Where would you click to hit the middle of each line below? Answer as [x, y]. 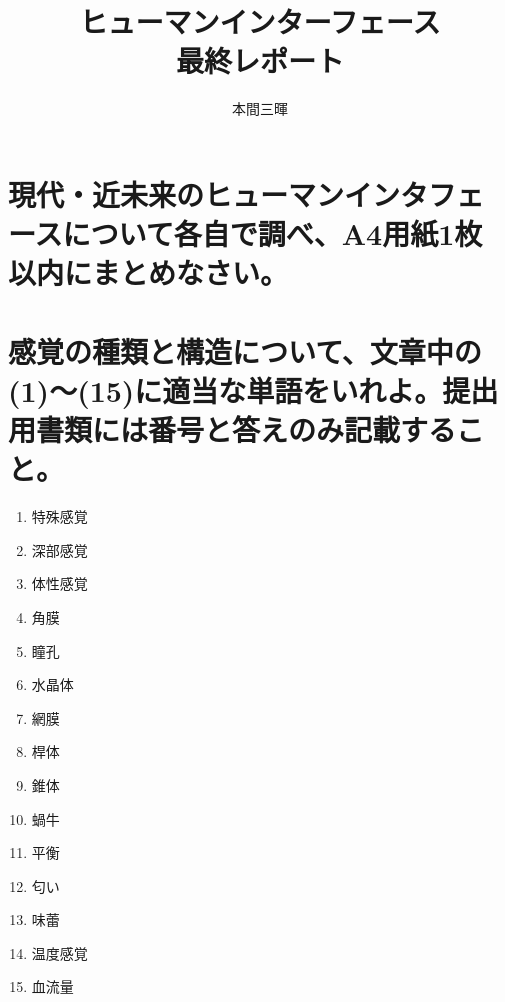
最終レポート [259, 60]
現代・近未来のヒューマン [176, 193]
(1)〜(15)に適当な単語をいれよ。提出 [253, 389]
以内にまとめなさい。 [148, 272]
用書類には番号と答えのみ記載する [232, 429]
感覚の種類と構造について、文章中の [245, 350]
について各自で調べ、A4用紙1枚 [272, 233]
